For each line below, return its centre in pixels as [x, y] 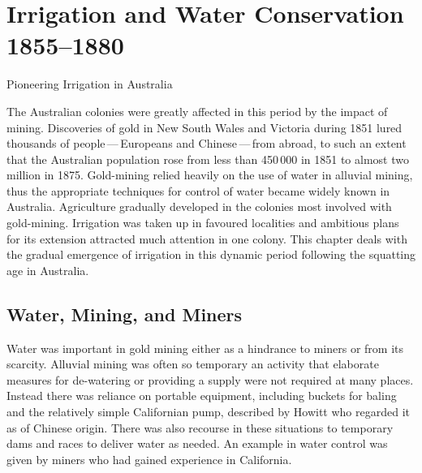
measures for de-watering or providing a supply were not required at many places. [210, 379]
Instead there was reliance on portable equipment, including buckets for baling [202, 396]
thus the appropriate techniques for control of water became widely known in [198, 190]
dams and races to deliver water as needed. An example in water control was [197, 443]
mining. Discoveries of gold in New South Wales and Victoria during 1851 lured [205, 127]
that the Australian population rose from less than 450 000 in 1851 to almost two [208, 159]
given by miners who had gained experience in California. [149, 459]
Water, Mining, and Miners [125, 314]
